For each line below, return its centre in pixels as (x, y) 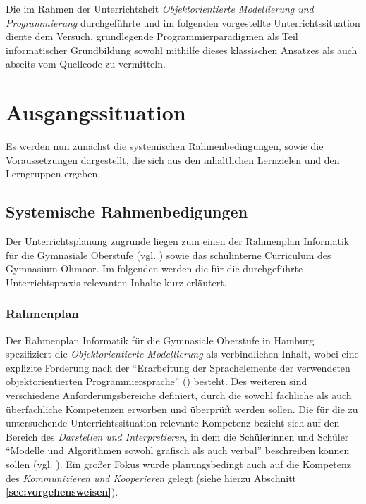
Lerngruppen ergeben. (53, 174)
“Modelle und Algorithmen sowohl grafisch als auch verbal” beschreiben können (178, 450)
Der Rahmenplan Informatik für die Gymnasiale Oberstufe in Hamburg (160, 340)
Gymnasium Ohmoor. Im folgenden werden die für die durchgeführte (154, 269)
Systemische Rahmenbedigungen (127, 212)
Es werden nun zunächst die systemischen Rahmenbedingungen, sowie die (165, 146)
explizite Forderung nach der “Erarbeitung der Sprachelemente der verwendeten (178, 367)
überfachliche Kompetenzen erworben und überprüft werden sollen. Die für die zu (182, 409)
